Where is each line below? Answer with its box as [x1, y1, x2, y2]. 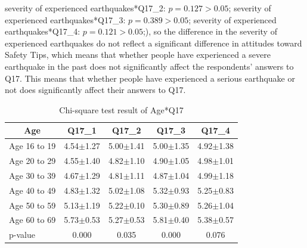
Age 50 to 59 [9, 199, 56, 211]
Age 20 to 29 [9, 154, 56, 167]
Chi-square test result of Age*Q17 [59, 103, 184, 116]
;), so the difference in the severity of [142, 25, 277, 38]
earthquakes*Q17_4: [5, 25, 80, 38]
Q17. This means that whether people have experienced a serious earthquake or [5, 72, 295, 84]
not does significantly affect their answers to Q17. [5, 83, 186, 96]
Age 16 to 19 [9, 139, 56, 152]
